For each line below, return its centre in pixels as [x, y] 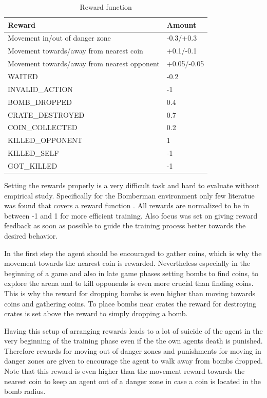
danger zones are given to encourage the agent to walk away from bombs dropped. [133, 361]
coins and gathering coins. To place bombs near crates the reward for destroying [130, 303]
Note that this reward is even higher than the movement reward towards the [125, 371]
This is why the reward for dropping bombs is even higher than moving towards [130, 293]
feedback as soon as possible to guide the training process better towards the [125, 225]
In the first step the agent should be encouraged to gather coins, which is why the [133, 253]
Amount [182, 24]
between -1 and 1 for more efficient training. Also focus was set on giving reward [131, 215]
